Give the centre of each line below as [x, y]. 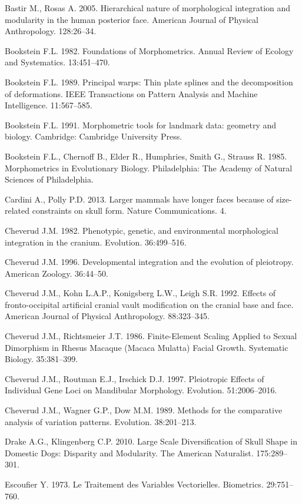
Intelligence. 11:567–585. [49, 105]
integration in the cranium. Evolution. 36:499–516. [96, 242]
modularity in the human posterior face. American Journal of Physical [132, 19]
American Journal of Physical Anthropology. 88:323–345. [107, 316]
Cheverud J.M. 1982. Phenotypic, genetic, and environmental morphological [142, 230]
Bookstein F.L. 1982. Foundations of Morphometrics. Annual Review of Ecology [149, 50]
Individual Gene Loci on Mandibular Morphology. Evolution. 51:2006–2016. [141, 390]
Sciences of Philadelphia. [49, 179]
